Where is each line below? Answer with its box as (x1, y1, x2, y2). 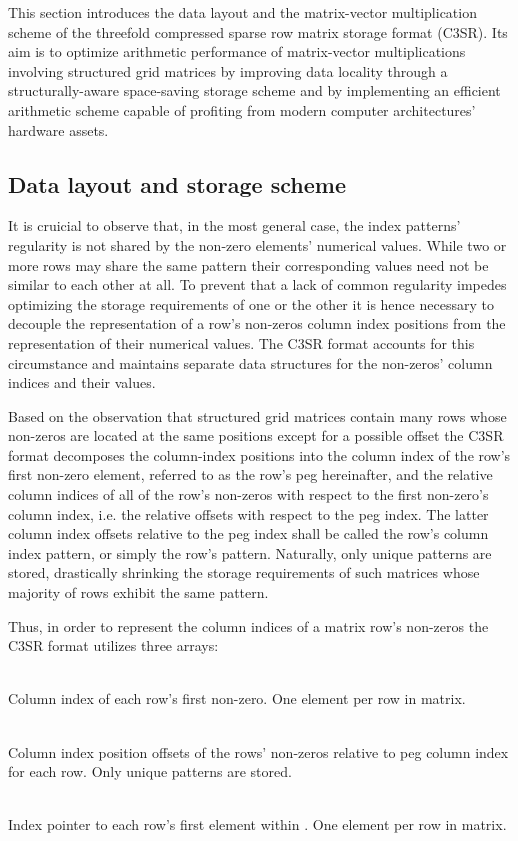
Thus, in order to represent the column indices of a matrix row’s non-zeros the (8, 615, 489, 636)
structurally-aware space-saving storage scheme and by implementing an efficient (8, 80, 501, 101)
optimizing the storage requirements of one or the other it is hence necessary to (8, 293, 494, 314)
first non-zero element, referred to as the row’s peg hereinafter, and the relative (8, 464, 493, 485)
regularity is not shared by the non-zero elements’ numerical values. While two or (8, 234, 507, 255)
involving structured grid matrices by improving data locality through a (8, 60, 448, 81)
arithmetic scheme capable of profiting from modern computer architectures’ (8, 99, 476, 120)
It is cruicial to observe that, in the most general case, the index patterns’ (8, 215, 461, 236)
